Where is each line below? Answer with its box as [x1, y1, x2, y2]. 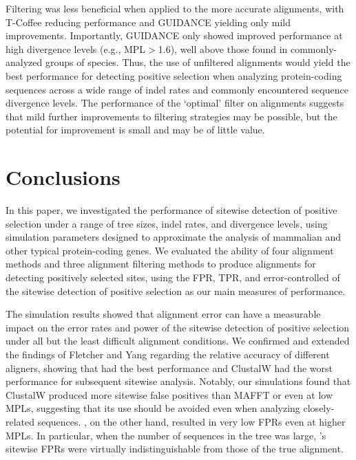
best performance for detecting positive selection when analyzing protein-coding [6, 68, 342, 83]
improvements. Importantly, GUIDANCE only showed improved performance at [6, 28, 343, 43]
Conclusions [6, 163, 121, 191]
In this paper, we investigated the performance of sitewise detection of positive [6, 203, 337, 217]
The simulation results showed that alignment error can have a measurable [6, 307, 321, 321]
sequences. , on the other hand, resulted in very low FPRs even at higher [37, 414, 346, 428]
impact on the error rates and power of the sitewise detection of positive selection [6, 320, 350, 334]
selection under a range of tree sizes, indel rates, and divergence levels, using [6, 216, 328, 230]
